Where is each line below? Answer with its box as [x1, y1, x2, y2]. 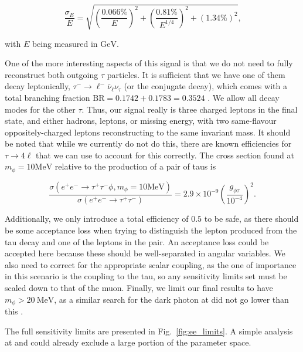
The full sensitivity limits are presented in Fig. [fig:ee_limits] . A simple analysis [5, 324, 293, 337]
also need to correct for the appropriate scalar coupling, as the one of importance [5, 258, 297, 270]
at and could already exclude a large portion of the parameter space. [5, 336, 251, 348]
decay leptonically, [5, 80, 71, 92]
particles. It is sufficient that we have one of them [107, 68, 285, 80]
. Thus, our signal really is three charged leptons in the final [81, 103, 298, 115]
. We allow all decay [207, 91, 280, 103]
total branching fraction [5, 91, 90, 103]
